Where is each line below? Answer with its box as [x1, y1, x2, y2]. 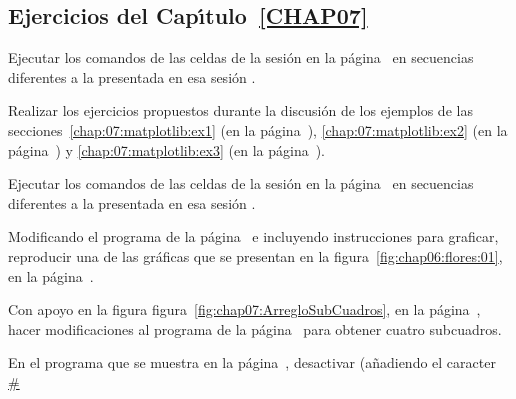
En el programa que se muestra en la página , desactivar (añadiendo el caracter [8, 352, 496, 373]
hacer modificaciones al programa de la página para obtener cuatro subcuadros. [8, 318, 502, 339]
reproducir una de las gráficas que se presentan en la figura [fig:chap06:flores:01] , [8, 245, 503, 266]
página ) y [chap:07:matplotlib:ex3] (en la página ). [8, 139, 326, 160]
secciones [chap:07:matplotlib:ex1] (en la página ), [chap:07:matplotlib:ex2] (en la [8, 119, 508, 140]
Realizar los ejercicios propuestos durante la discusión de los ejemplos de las [8, 100, 473, 121]
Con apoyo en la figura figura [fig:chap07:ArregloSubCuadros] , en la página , [8, 299, 481, 320]
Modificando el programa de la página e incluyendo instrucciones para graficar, [8, 226, 499, 247]
